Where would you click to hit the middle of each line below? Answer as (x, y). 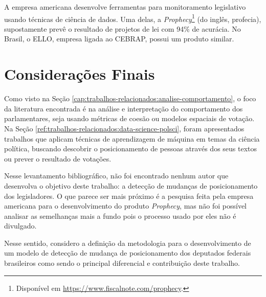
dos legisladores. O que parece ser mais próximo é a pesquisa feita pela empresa (129, 196)
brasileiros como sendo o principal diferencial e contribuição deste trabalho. (122, 263)
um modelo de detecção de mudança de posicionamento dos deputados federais (128, 253)
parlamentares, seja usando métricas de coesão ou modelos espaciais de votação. (129, 118)
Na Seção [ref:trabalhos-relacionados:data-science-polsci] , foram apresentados (124, 128)
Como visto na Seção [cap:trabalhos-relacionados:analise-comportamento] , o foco (130, 98)
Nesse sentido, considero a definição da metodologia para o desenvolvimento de (128, 243)
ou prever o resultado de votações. (58, 158)
